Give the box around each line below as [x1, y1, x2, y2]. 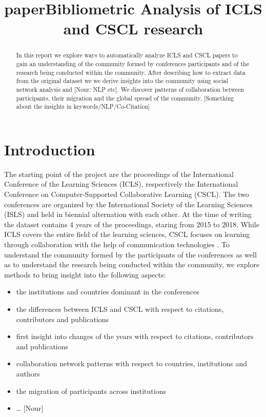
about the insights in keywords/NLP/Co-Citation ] [16, 102, 150, 111]
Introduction [4, 138, 95, 160]
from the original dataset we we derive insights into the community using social [16, 76, 228, 85]
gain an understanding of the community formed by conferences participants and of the [16, 59, 249, 68]
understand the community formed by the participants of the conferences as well [4, 249, 257, 260]
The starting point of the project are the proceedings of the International [4, 168, 234, 179]
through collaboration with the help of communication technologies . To [4, 239, 230, 250]
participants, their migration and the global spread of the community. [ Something [16, 93, 234, 102]
